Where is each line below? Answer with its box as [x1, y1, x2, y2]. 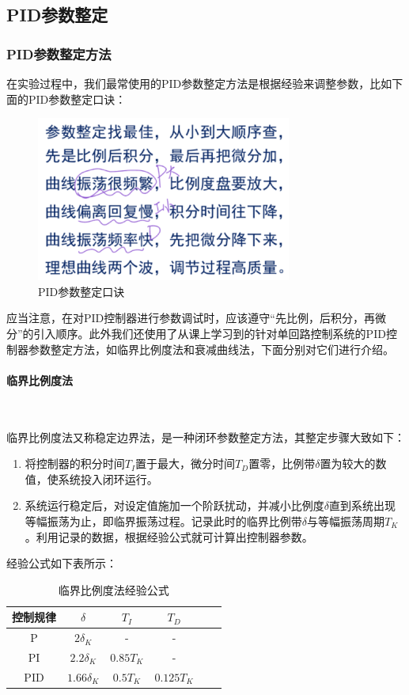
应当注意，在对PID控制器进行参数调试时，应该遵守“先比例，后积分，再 [6, 310, 375, 326]
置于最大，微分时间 [135, 455, 236, 472]
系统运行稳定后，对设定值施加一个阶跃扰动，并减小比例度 [25, 497, 324, 514]
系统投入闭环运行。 [58, 470, 158, 487]
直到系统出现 [329, 497, 396, 514]
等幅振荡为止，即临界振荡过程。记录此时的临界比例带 [25, 512, 302, 529]
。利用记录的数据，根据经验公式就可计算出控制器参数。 [25, 528, 313, 545]
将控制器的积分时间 [25, 455, 125, 472]
